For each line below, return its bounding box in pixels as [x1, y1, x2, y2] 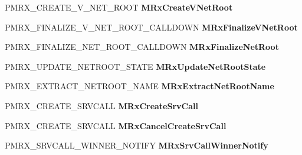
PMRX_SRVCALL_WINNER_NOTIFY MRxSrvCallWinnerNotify [5, 139, 268, 151]
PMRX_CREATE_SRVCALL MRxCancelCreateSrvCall [5, 119, 226, 132]
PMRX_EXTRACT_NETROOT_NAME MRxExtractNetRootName [5, 80, 274, 92]
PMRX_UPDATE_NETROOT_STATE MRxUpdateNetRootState [5, 60, 266, 72]
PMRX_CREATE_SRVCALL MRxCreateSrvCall [5, 99, 198, 112]
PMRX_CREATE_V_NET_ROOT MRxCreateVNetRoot [5, 1, 233, 13]
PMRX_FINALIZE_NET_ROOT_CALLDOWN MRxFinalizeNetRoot [5, 41, 279, 53]
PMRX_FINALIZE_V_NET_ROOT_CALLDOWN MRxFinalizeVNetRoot [5, 21, 298, 33]
